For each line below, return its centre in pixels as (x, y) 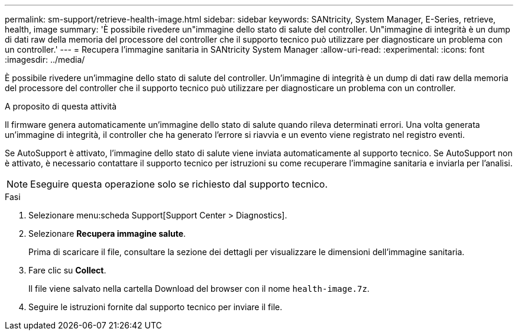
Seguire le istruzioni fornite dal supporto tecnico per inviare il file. (156, 307)
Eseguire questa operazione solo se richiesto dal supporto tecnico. (179, 184)
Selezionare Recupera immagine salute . (107, 233)
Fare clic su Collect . (67, 270)
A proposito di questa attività (61, 106)
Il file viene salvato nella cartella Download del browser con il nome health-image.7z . (199, 289)
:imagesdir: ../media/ (45, 59)
